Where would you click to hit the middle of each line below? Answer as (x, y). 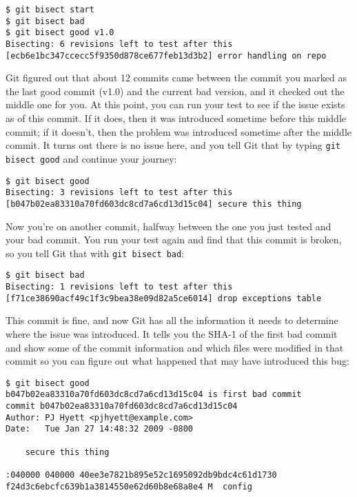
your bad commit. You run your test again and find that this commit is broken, (174, 240)
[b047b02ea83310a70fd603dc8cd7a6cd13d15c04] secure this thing (154, 204)
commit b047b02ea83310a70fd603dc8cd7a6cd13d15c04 (122, 406)
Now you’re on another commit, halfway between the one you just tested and (169, 226)
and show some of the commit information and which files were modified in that (175, 347)
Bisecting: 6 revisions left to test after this (119, 44)
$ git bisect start (50, 10)
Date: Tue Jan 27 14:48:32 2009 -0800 (100, 429)
